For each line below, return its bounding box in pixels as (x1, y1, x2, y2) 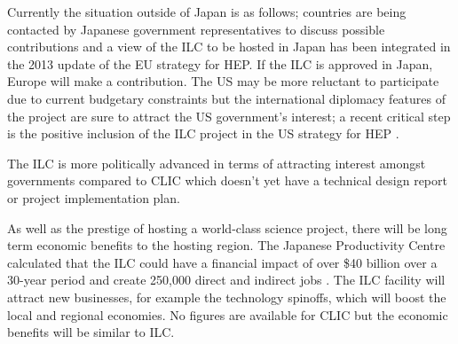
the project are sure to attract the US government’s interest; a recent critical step (7, 106, 451, 125)
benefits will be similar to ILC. (7, 323, 175, 341)
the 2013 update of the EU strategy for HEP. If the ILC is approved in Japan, (7, 54, 433, 73)
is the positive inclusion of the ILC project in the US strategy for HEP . (7, 124, 399, 143)
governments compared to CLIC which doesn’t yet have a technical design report (7, 171, 447, 190)
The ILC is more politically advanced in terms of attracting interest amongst (7, 153, 426, 172)
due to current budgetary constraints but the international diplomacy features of (7, 89, 446, 107)
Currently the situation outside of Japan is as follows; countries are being (7, 3, 407, 20)
